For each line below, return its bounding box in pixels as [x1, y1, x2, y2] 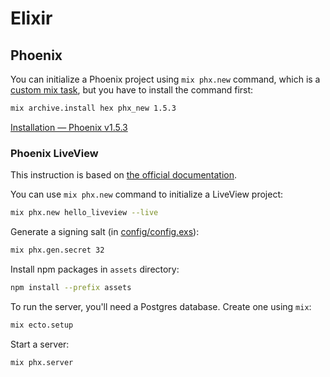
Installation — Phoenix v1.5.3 [10, 121, 128, 133]
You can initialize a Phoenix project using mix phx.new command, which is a [10, 73, 321, 85]
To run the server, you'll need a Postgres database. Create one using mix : [10, 300, 312, 312]
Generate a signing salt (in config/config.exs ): [10, 226, 200, 238]
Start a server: [10, 338, 70, 350]
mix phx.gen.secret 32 [10, 245, 105, 256]
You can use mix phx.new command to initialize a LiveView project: [10, 188, 284, 201]
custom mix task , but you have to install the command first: [10, 84, 254, 96]
